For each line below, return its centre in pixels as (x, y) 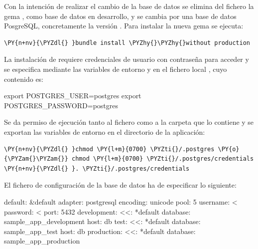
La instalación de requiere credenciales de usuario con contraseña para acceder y (127, 59)
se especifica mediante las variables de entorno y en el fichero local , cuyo (116, 69)
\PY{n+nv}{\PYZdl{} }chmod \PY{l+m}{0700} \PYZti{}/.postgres (109, 149)
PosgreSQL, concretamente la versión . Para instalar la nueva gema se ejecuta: (124, 26)
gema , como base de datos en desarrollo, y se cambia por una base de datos (120, 16)
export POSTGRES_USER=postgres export (73, 96)
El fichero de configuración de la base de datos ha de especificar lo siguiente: (120, 185)
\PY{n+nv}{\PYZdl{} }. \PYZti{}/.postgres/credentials (97, 168)
